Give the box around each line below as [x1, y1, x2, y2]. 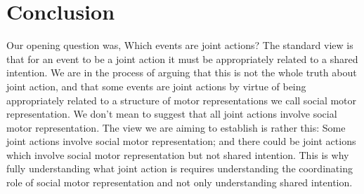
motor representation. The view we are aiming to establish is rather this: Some [6, 120, 346, 134]
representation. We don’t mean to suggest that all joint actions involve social [6, 106, 337, 121]
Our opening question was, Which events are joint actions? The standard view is [6, 38, 353, 53]
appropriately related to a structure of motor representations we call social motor [6, 92, 357, 107]
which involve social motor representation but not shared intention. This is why [6, 147, 349, 162]
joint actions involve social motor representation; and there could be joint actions [6, 134, 356, 148]
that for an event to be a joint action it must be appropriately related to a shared [6, 51, 358, 66]
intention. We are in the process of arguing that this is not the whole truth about [6, 65, 357, 80]
